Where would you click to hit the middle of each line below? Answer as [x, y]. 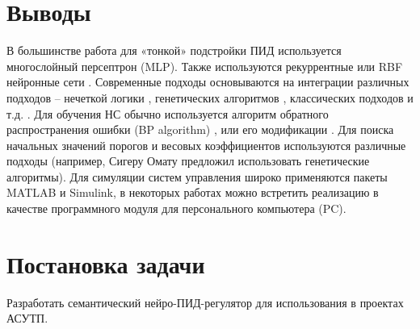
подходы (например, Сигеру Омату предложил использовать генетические [188, 161]
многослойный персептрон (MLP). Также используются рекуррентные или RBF [205, 66]
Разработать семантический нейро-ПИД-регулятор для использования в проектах [205, 302]
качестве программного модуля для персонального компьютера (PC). [176, 208]
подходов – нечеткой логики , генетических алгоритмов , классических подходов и [210, 97]
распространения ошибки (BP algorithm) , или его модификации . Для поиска [200, 129]
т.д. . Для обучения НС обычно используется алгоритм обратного [168, 113]
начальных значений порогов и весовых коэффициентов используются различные [206, 145]
